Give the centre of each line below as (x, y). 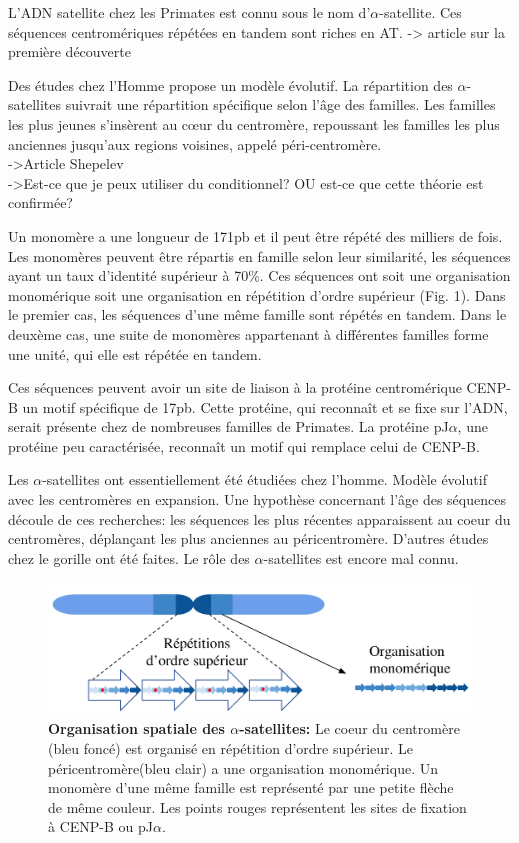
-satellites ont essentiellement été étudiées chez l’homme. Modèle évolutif (264, 479)
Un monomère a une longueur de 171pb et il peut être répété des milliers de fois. (255, 235)
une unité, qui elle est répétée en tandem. (135, 353)
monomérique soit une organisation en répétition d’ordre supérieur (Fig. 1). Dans (257, 294)
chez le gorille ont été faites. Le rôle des (129, 557)
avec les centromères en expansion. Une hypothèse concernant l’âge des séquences (257, 499)
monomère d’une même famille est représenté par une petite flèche (251, 787)
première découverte (69, 51)
